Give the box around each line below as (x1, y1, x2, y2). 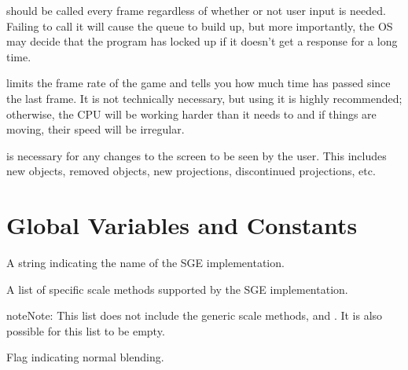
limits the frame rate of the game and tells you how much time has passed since (6, 75, 391, 91)
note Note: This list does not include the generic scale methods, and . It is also (6, 307, 383, 324)
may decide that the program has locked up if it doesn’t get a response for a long (6, 33, 398, 49)
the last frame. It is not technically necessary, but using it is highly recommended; (6, 90, 402, 106)
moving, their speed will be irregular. (6, 121, 185, 137)
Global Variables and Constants (6, 209, 358, 241)
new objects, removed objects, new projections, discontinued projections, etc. (6, 163, 376, 179)
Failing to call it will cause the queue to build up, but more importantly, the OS (6, 17, 393, 34)
